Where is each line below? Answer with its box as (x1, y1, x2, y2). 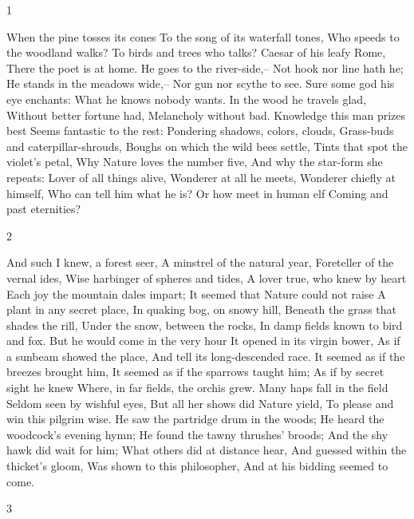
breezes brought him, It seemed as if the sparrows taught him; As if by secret (6, 363, 384, 380)
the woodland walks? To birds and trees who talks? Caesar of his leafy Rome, (6, 44, 386, 61)
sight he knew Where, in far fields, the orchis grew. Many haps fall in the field (6, 379, 388, 396)
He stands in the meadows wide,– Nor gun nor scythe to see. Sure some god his (6, 75, 395, 92)
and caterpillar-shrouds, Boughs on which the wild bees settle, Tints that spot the (6, 137, 408, 154)
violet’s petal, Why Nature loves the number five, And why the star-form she (6, 153, 383, 170)
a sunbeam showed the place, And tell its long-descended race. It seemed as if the (6, 347, 405, 364)
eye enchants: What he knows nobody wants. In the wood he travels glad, (6, 90, 367, 107)
